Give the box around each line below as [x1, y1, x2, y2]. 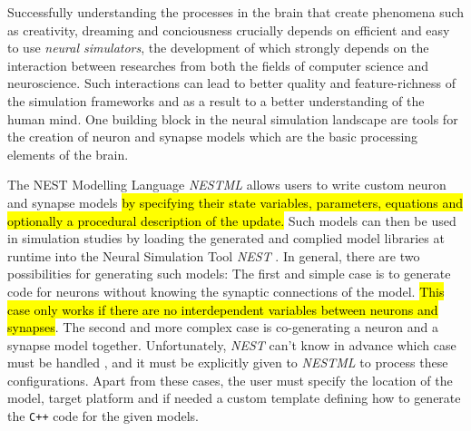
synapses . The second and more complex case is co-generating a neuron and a [7, 318, 438, 337]
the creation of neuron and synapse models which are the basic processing [7, 127, 418, 146]
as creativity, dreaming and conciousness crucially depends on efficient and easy [7, 20, 450, 39]
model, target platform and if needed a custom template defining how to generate [7, 388, 461, 407]
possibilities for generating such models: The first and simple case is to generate [7, 264, 451, 283]
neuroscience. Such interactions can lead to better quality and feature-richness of [7, 73, 456, 93]
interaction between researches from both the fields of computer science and [7, 55, 429, 74]
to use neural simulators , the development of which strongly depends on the [7, 38, 429, 57]
